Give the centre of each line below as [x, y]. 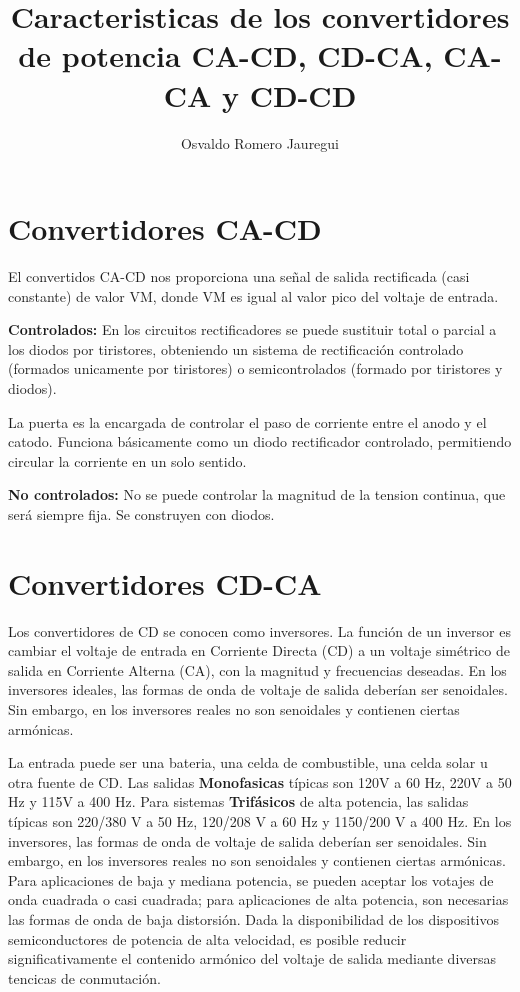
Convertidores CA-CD [165, 228]
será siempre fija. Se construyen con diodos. [141, 513]
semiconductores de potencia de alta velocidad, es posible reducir [207, 938]
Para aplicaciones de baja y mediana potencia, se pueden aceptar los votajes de [251, 879]
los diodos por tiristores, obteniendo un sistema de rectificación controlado [236, 348]
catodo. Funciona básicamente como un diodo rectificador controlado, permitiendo [260, 441]
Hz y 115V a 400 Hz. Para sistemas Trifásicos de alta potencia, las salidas [238, 801]
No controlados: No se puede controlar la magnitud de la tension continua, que [257, 494]
